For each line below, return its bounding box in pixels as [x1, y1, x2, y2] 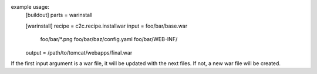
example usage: [11, 4, 49, 10]
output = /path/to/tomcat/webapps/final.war [25, 49, 133, 56]
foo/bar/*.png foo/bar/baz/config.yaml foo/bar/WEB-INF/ [40, 36, 178, 43]
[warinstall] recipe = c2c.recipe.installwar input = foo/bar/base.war [25, 22, 188, 29]
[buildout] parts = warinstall [25, 12, 93, 19]
